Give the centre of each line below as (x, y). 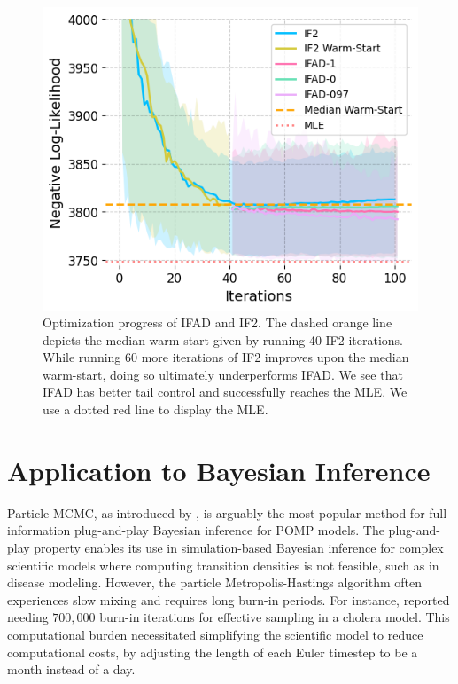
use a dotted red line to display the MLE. (155, 409)
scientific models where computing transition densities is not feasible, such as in (223, 565)
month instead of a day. (71, 669)
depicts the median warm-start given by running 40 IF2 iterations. (223, 339)
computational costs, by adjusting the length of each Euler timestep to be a (213, 652)
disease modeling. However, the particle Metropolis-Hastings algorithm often (214, 582)
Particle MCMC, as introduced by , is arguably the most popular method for (216, 512)
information (39, 530)
